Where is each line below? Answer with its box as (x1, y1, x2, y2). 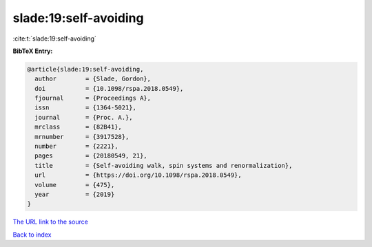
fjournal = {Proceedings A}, (34, 94, 152, 103)
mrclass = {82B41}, (34, 123, 122, 131)
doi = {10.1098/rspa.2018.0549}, (34, 85, 184, 92)
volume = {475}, (34, 181, 115, 189)
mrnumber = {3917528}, (34, 133, 130, 140)
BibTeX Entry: (12, 47, 53, 55)
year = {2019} (34, 191, 115, 198)
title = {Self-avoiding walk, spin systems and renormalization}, (34, 162, 293, 169)
